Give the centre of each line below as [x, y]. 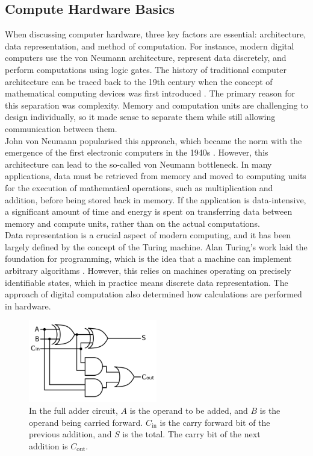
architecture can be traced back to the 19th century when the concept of [139, 81]
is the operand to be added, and [189, 410]
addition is [48, 445]
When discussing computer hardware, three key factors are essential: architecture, [156, 34]
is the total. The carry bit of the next [191, 434]
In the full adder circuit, [73, 410]
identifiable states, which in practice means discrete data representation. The [147, 282]
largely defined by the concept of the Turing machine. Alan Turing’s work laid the [156, 246]
